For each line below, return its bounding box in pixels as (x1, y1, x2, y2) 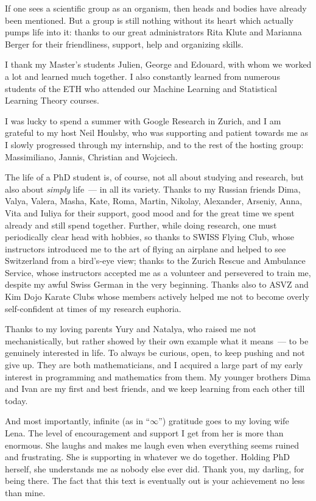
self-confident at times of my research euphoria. (5, 302, 181, 314)
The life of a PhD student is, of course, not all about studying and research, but (5, 171, 304, 183)
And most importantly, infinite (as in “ (5, 414, 150, 427)
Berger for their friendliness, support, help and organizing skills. (5, 37, 244, 50)
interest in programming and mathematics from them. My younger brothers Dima (5, 370, 311, 383)
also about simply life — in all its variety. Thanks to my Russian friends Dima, (5, 182, 301, 195)
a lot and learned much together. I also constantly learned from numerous (5, 69, 280, 82)
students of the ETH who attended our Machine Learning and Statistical (5, 82, 277, 94)
